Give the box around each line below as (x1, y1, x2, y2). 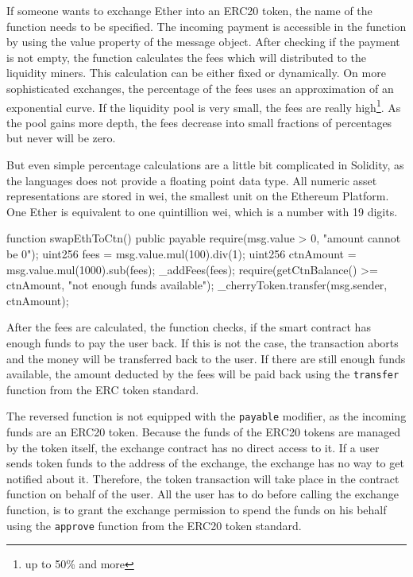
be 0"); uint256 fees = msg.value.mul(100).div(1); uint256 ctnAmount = (6, 245, 357, 261)
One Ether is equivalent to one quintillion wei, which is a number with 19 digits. (6, 203, 398, 219)
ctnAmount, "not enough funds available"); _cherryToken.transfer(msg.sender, (6, 277, 388, 293)
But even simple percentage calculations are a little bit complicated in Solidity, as (6, 157, 404, 172)
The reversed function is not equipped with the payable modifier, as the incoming (6, 408, 407, 424)
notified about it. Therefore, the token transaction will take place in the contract (6, 470, 399, 486)
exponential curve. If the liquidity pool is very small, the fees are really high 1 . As (6, 96, 401, 115)
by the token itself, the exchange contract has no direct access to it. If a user (6, 439, 380, 455)
